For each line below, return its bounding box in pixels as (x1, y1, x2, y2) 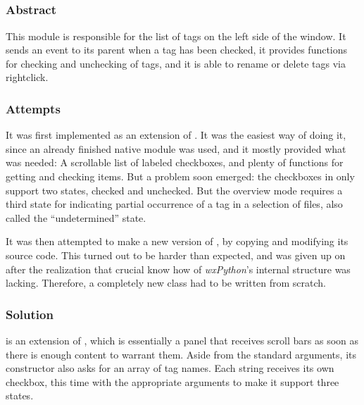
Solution (6, 305, 54, 323)
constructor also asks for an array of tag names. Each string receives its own (6, 361, 334, 375)
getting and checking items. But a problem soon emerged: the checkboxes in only (6, 169, 355, 184)
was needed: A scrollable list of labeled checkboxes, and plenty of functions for (6, 155, 344, 170)
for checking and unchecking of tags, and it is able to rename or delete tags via (6, 56, 346, 70)
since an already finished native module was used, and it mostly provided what (6, 141, 346, 156)
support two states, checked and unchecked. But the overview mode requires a (6, 182, 343, 197)
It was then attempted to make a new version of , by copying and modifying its (6, 234, 349, 249)
